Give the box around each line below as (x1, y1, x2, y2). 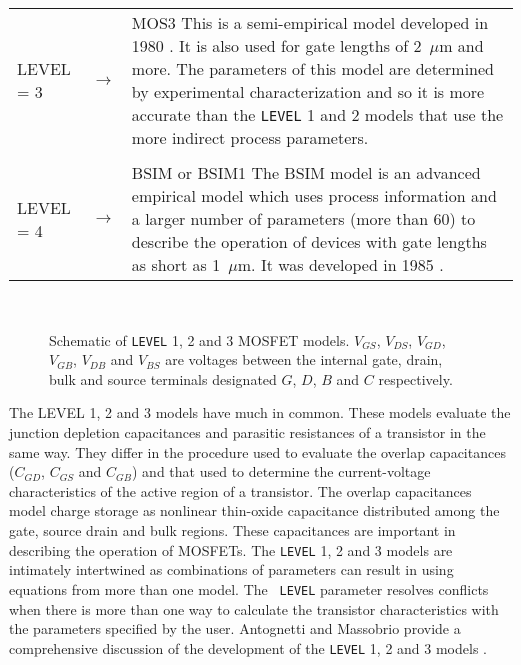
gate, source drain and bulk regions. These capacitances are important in (9, 520, 456, 540)
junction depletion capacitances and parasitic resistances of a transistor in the (9, 422, 486, 443)
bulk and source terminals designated (49, 368, 277, 389)
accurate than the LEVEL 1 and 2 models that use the (131, 103, 504, 126)
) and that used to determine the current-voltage (132, 461, 431, 482)
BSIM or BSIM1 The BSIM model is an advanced (131, 161, 481, 184)
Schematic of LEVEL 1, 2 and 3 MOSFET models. (49, 329, 350, 350)
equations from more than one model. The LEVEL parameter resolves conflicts (9, 578, 489, 599)
